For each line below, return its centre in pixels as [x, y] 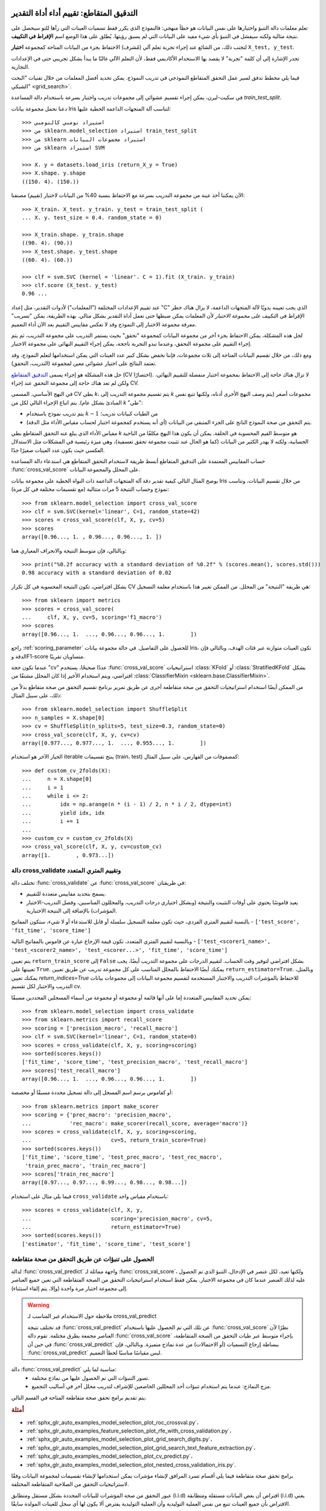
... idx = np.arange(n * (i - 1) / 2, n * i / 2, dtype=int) [127, 804]
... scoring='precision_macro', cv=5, [117, 1218]
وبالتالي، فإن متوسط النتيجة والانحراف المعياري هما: [69, 551]
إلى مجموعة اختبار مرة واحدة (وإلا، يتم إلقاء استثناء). [69, 1288]
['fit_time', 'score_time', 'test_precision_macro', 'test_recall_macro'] [135, 1062]
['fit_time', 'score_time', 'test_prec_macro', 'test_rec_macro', [122, 1157]
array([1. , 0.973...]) [68, 855]
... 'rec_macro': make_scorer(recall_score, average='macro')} [135, 1123]
